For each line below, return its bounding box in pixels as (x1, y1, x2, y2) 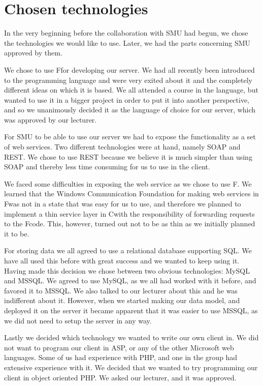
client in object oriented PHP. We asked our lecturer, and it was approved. (4, 372, 237, 382)
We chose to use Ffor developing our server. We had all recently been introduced (4, 64, 255, 75)
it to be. (4, 228, 29, 239)
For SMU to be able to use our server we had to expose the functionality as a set (4, 131, 256, 142)
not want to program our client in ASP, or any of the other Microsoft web (4, 342, 234, 352)
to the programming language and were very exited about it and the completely (4, 74, 252, 85)
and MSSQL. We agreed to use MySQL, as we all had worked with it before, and (4, 275, 256, 286)
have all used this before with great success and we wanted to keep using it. (4, 255, 240, 265)
